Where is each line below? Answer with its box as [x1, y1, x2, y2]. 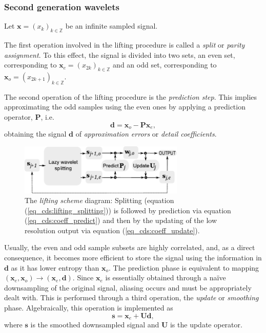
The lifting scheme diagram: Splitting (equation [25, 195, 174, 206]
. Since [72, 272, 94, 283]
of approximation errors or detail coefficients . [75, 128, 217, 139]
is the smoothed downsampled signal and [30, 319, 159, 330]
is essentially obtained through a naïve [105, 272, 226, 283]
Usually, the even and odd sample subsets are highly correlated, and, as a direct [4, 242, 255, 253]
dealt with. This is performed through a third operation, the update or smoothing [4, 292, 259, 303]
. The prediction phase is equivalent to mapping [109, 262, 259, 273]
